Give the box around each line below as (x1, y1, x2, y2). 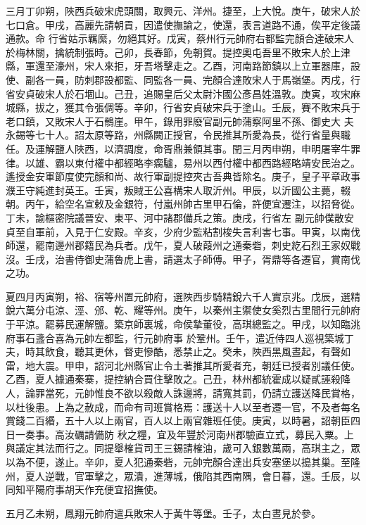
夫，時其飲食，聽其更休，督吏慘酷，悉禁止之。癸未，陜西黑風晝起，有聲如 (6, 344, 351, 359)
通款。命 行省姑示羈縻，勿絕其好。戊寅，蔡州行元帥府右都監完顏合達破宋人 (6, 31, 354, 46)
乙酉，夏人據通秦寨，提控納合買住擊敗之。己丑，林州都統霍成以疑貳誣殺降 (6, 372, 351, 386)
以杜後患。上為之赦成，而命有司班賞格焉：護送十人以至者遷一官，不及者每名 (6, 399, 360, 414)
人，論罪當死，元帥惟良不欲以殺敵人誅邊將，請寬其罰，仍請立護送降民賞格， (6, 386, 360, 400)
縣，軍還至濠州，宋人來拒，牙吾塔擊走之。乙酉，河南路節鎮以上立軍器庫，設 (6, 58, 360, 73)
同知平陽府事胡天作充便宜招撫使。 (6, 482, 163, 497)
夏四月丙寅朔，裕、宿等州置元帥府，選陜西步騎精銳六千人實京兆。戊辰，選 (6, 289, 351, 303)
